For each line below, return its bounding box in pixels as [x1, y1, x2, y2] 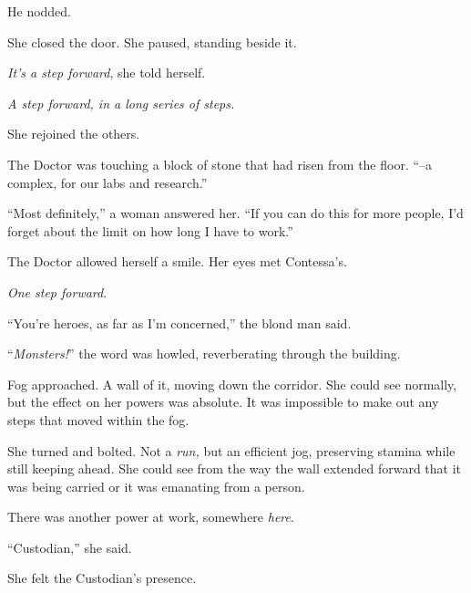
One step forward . [7, 282, 108, 301]
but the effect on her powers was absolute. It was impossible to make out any [7, 392, 439, 411]
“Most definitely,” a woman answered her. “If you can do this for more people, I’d [7, 203, 464, 223]
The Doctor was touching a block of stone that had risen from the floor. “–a [7, 154, 433, 173]
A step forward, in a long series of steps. [7, 93, 235, 112]
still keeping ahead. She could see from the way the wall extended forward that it [7, 459, 462, 478]
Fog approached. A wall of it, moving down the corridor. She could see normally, [7, 374, 457, 393]
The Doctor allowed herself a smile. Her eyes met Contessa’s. [7, 252, 347, 271]
